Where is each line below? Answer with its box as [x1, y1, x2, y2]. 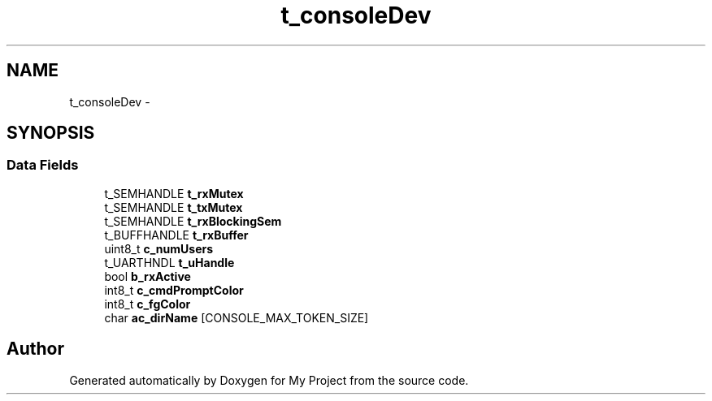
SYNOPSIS [7, 123, 95, 144]
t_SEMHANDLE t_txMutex [104, 200, 243, 214]
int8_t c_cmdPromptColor [104, 282, 244, 297]
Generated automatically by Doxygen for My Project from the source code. [69, 373, 469, 387]
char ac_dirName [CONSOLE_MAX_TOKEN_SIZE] [104, 310, 369, 325]
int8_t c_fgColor [104, 296, 191, 311]
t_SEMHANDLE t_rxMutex [104, 186, 244, 200]
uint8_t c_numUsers [104, 241, 214, 256]
